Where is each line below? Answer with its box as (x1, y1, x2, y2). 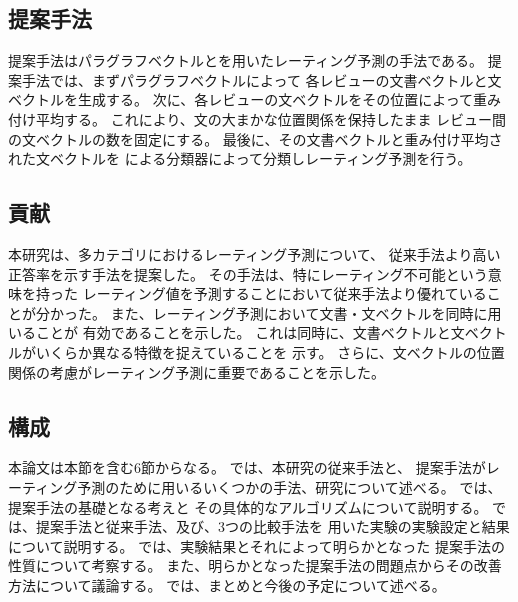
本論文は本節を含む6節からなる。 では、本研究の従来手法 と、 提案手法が (8, 457, 486, 478)
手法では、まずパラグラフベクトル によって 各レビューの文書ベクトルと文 (21, 69, 502, 90)
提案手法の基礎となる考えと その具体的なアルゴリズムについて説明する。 (8, 496, 488, 517)
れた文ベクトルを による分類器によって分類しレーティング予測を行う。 (8, 148, 472, 169)
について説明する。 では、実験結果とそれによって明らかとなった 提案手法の (8, 535, 505, 556)
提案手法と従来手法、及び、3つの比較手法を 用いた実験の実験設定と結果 (35, 516, 510, 537)
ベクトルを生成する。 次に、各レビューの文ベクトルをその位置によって (8, 89, 474, 110)
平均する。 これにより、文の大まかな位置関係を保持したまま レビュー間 (35, 108, 507, 129)
